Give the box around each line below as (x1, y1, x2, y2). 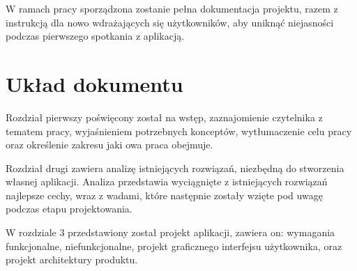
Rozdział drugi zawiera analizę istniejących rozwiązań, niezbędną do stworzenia (6, 160, 344, 175)
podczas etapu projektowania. (6, 201, 132, 216)
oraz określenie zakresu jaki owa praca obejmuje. (6, 137, 213, 152)
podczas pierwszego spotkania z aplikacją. (6, 29, 185, 43)
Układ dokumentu (6, 69, 183, 98)
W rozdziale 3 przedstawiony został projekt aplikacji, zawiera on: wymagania (6, 225, 335, 240)
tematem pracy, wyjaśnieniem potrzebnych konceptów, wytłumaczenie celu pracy (6, 123, 352, 138)
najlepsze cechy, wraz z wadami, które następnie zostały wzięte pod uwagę (6, 187, 323, 202)
